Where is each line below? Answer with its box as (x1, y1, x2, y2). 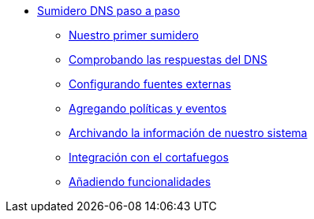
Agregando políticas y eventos (69, 102, 227, 115)
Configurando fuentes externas (69, 77, 231, 91)
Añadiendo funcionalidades (69, 175, 211, 188)
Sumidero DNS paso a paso (37, 4, 181, 17)
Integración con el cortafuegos (69, 150, 229, 164)
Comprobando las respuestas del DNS (69, 53, 267, 66)
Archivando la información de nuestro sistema (69, 126, 308, 139)
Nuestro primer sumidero (69, 28, 199, 42)
